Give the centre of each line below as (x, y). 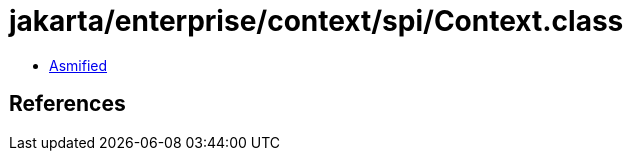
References (67, 104)
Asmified (78, 65)
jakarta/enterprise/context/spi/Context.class (316, 21)
